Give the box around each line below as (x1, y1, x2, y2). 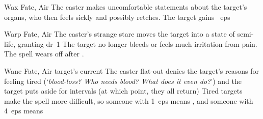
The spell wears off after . (4, 48, 84, 59)
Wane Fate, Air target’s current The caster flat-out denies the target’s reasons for (4, 65, 259, 76)
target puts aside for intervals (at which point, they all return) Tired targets (4, 85, 243, 96)
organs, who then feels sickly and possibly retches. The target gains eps (4, 11, 230, 22)
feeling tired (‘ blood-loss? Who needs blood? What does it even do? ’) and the (4, 75, 242, 86)
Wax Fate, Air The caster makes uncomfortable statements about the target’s (4, 2, 247, 12)
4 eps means (4, 105, 43, 116)
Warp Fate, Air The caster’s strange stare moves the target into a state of (4, 28, 235, 39)
